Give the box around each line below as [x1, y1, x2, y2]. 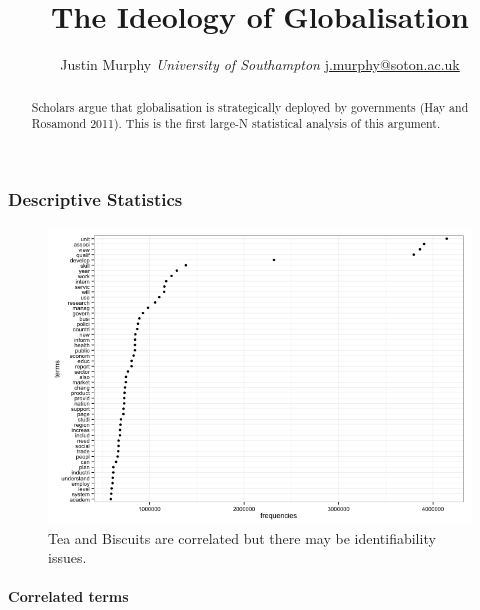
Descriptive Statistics [8, 186, 183, 211]
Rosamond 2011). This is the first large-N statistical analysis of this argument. [31, 115, 441, 132]
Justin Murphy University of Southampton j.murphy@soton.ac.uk [60, 54, 460, 75]
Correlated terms [8, 586, 129, 607]
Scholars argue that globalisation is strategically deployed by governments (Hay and [31, 98, 469, 115]
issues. [48, 547, 87, 568]
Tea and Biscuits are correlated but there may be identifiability [48, 527, 436, 548]
